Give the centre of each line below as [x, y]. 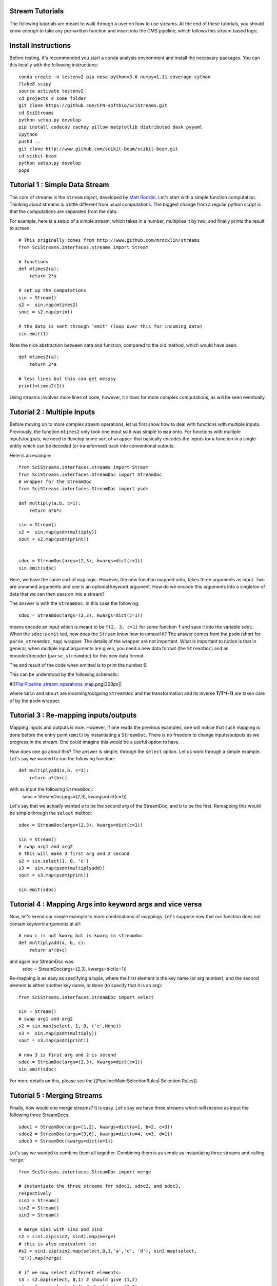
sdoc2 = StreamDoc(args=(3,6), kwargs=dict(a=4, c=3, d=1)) [96, 1134]
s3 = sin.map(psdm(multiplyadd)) [62, 868]
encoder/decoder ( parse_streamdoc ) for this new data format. [77, 655]
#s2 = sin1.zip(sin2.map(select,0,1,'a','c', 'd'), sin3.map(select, [108, 1251]
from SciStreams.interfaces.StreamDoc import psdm [84, 489]
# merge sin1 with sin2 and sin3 [61, 1229]
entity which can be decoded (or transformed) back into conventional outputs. [92, 446]
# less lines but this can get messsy [67, 379]
